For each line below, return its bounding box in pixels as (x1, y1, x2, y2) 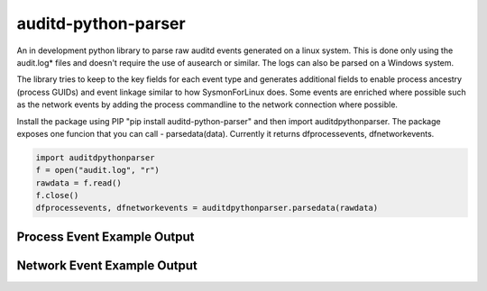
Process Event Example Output (16, 229, 195, 244)
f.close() (35, 190, 79, 201)
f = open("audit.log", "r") (35, 165, 160, 176)
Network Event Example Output (16, 258, 198, 273)
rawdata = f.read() (35, 177, 122, 188)
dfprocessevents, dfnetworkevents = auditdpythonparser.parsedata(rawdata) (35, 203, 379, 214)
